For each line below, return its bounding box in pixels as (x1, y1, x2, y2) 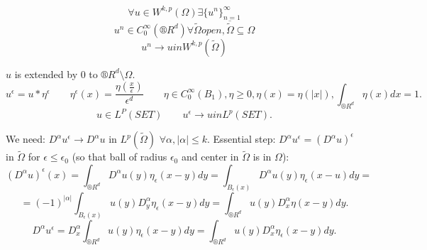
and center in (181, 149, 239, 164)
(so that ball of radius (72, 149, 167, 164)
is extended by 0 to (14, 66, 98, 81)
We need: (6, 131, 45, 146)
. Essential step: (206, 131, 276, 146)
